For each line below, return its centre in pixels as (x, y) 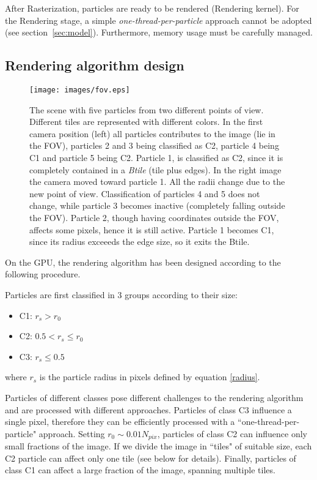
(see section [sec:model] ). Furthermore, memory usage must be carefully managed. (159, 32)
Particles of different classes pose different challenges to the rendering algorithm (154, 397)
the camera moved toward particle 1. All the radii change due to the (157, 182)
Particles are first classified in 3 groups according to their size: (121, 294)
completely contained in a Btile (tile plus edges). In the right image (155, 169)
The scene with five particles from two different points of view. (147, 109)
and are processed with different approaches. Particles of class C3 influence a (148, 409)
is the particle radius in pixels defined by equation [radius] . (150, 377)
